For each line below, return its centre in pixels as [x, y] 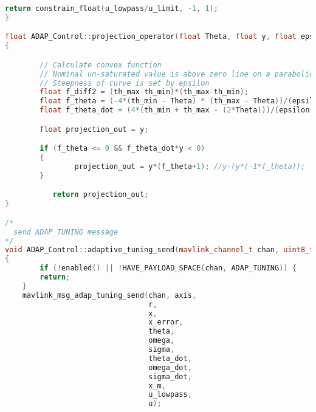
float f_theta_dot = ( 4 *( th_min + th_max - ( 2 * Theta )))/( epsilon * [177, 110]
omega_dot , [170, 367]
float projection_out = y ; [94, 129]
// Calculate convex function [101, 65]
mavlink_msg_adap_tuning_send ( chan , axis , [109, 295]
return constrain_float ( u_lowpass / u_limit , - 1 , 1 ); [112, 9]
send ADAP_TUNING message [66, 232]
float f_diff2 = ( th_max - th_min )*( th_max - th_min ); [144, 92]
